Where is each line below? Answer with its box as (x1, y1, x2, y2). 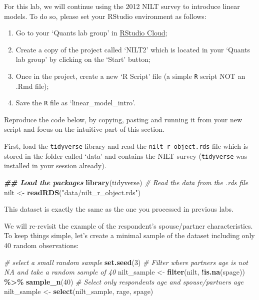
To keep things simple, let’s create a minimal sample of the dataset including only (4, 230, 255, 241)
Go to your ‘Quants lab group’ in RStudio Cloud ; (15, 27, 167, 38)
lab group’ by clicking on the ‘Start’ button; (15, 54, 151, 64)
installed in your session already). (4, 160, 106, 171)
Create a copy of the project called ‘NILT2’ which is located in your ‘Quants (15, 44, 250, 54)
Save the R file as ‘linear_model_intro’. (15, 97, 135, 108)
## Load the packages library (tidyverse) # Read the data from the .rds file (4, 177, 248, 187)
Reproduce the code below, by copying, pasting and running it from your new (4, 114, 242, 124)
